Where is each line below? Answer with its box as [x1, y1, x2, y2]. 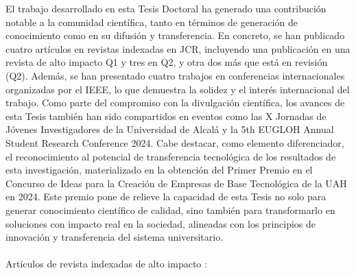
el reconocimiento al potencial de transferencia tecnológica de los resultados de [5, 149, 336, 163]
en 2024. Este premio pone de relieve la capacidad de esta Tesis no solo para [5, 189, 327, 204]
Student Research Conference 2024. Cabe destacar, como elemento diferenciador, [5, 135, 344, 150]
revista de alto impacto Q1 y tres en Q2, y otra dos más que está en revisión [5, 55, 328, 69]
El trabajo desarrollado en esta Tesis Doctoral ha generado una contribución [5, 1, 327, 15]
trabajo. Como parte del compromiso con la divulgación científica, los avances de [5, 95, 345, 110]
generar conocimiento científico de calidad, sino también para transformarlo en [5, 202, 335, 217]
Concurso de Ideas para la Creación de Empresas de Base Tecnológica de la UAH [5, 176, 347, 190]
